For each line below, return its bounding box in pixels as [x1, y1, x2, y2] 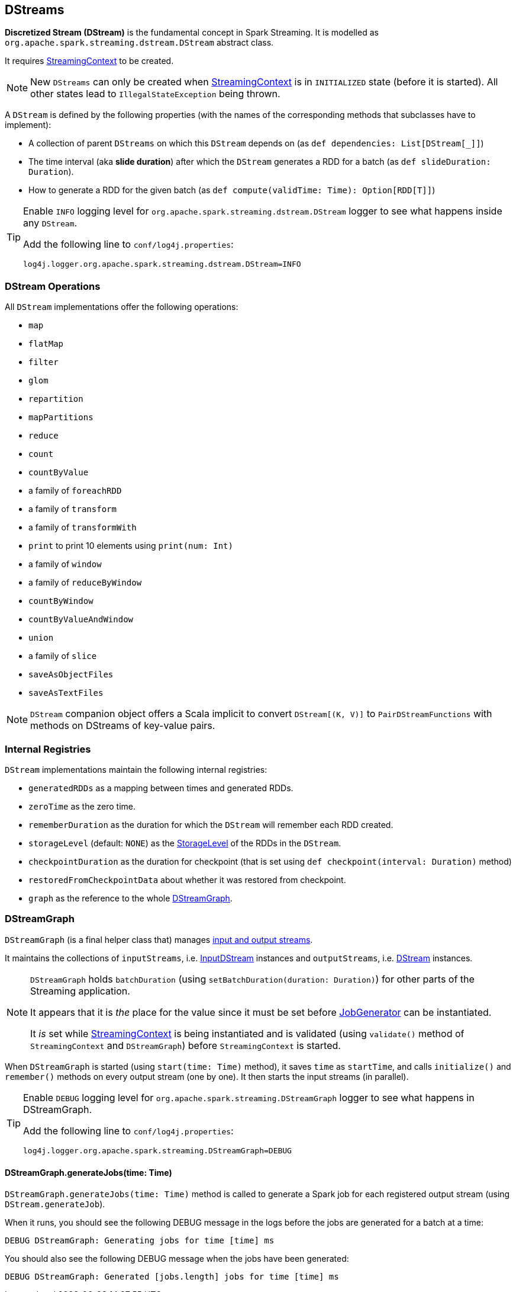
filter [28, 357, 59, 367]
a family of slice [28, 651, 97, 661]
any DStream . [23, 217, 78, 229]
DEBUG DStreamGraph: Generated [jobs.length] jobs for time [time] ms [5, 1271, 339, 1281]
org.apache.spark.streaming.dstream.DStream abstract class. [5, 37, 274, 48]
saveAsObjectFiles [28, 670, 114, 680]
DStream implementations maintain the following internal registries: [5, 764, 267, 775]
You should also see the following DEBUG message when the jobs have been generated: [5, 1253, 349, 1264]
